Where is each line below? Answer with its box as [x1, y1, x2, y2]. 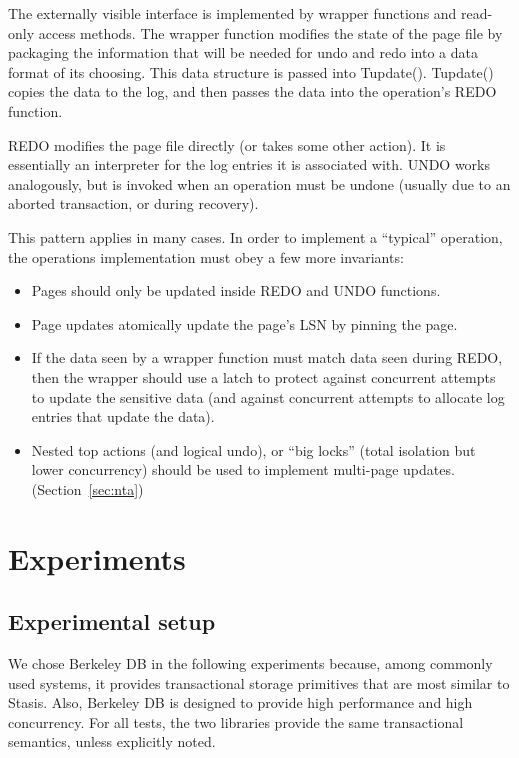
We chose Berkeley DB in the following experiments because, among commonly [8, 653, 493, 674]
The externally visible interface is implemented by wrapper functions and [8, 3, 457, 23]
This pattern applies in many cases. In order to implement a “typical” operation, [8, 226, 503, 247]
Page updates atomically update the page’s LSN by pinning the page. [31, 313, 458, 334]
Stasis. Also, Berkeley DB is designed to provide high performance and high [8, 692, 473, 713]
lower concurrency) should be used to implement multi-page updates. [31, 459, 455, 480]
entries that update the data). [31, 406, 215, 427]
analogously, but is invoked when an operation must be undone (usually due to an [8, 173, 511, 194]
